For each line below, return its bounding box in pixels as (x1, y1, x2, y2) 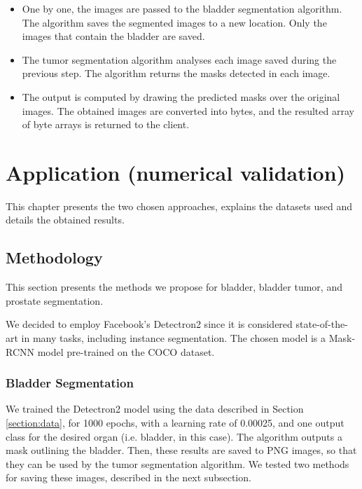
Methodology (6, 247, 103, 268)
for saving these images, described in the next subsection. (6, 470, 251, 485)
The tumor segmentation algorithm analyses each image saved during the (22, 52, 337, 67)
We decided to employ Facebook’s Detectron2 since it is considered (6, 317, 293, 331)
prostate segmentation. (6, 293, 104, 308)
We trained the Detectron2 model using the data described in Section (6, 401, 304, 416)
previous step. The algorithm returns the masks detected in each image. (22, 66, 330, 81)
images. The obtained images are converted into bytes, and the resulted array (22, 103, 354, 118)
